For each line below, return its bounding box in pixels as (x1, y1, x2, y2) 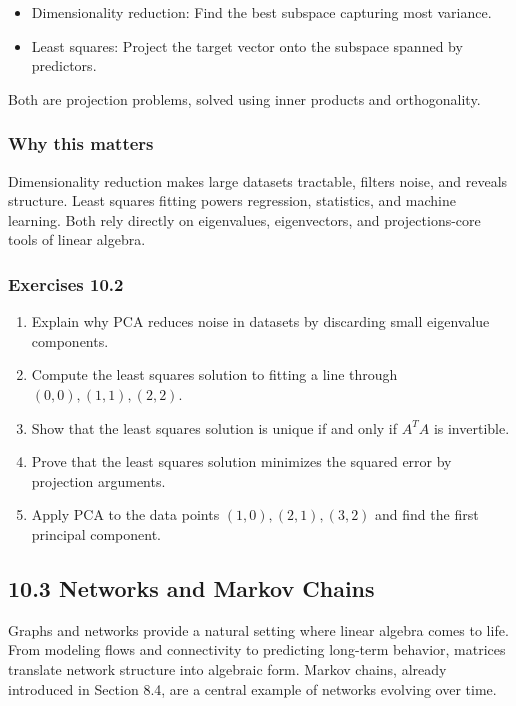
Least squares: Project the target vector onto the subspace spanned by (31, 35, 463, 56)
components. (31, 330, 109, 351)
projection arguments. (31, 470, 166, 491)
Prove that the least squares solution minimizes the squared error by (31, 451, 452, 472)
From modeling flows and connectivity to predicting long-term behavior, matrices (8, 639, 506, 660)
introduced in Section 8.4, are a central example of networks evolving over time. (8, 678, 497, 699)
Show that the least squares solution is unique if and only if (31, 417, 398, 438)
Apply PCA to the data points (31, 504, 220, 525)
